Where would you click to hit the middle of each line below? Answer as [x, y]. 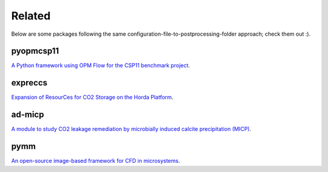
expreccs [29, 83]
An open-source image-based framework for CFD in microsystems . [96, 161]
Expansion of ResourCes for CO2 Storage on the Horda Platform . [92, 98]
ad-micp [28, 115]
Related [31, 16]
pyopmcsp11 [35, 51]
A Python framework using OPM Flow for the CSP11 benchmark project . [101, 65]
